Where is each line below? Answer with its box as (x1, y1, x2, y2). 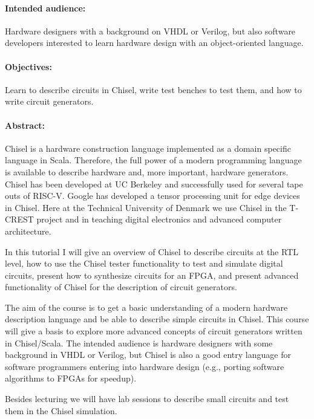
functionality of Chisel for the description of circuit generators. (5, 281, 237, 293)
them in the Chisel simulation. (5, 404, 117, 417)
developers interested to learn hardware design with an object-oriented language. (5, 36, 304, 49)
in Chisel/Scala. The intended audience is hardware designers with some (5, 336, 273, 349)
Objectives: (5, 60, 52, 73)
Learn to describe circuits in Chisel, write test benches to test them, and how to (5, 83, 302, 96)
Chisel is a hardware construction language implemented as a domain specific (5, 141, 291, 154)
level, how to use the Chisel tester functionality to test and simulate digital (5, 257, 283, 270)
